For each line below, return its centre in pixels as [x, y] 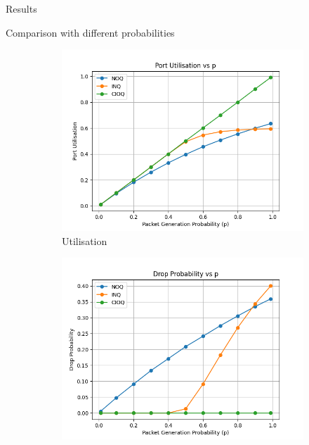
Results [21, 8]
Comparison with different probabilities [90, 32]
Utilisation [85, 240]
